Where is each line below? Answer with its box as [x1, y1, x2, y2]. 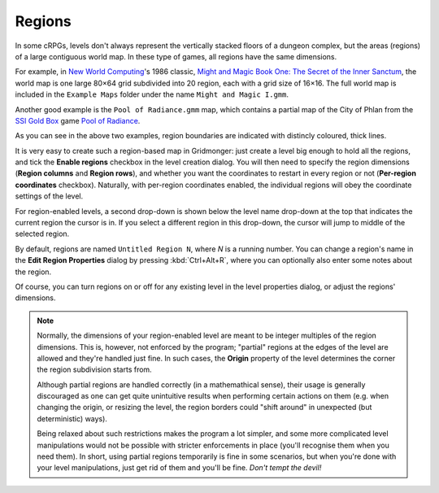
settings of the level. [15, 191, 84, 201]
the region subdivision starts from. [37, 364, 152, 374]
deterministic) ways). [37, 413, 107, 423]
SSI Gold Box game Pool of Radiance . [15, 116, 141, 125]
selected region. [15, 229, 70, 239]
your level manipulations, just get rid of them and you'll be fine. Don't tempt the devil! [37, 463, 322, 473]
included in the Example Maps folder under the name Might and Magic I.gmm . [15, 89, 289, 99]
